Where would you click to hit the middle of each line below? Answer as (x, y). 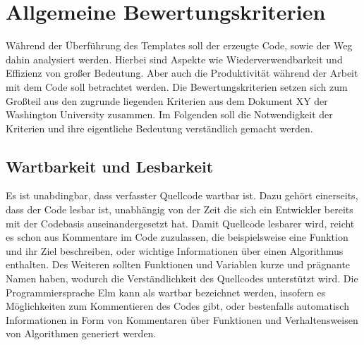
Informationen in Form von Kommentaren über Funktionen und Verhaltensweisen (182, 319)
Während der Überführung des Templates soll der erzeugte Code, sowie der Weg (179, 45)
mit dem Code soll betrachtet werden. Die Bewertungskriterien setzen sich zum (177, 86)
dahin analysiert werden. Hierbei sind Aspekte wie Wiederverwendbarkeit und (174, 59)
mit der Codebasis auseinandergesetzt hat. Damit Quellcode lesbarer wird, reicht (180, 223)
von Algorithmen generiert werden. (81, 333)
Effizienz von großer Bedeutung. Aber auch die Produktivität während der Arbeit (182, 73)
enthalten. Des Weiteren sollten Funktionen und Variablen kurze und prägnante (178, 264)
